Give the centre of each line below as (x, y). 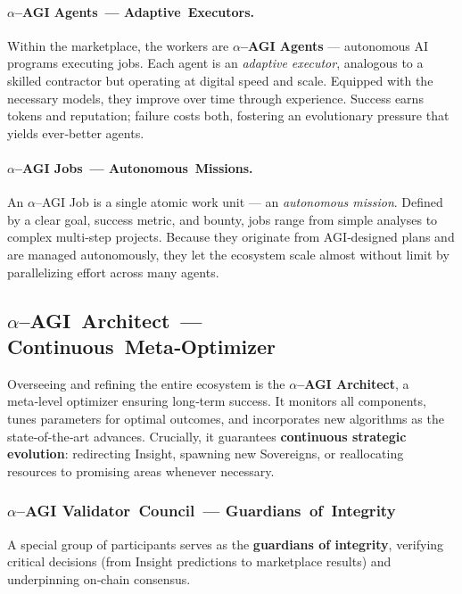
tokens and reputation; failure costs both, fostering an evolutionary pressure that (228, 115)
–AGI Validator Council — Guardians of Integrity (206, 511)
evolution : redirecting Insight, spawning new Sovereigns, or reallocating (206, 454)
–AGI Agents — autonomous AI (334, 45)
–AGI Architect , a (353, 383)
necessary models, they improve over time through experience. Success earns (215, 98)
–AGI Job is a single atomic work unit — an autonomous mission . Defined (239, 202)
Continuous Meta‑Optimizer (142, 346)
